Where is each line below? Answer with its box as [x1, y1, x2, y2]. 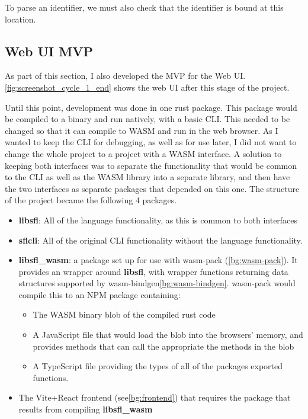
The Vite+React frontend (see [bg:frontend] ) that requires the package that [18, 391, 291, 404]
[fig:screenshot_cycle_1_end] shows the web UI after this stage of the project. [5, 81, 290, 93]
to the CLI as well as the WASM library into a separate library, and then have [5, 171, 290, 183]
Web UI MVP [5, 41, 93, 60]
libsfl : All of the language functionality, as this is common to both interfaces [18, 213, 298, 226]
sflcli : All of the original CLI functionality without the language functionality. [18, 234, 303, 246]
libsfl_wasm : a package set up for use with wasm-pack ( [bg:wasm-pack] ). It [18, 254, 298, 266]
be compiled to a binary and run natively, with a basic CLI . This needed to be [5, 113, 290, 125]
